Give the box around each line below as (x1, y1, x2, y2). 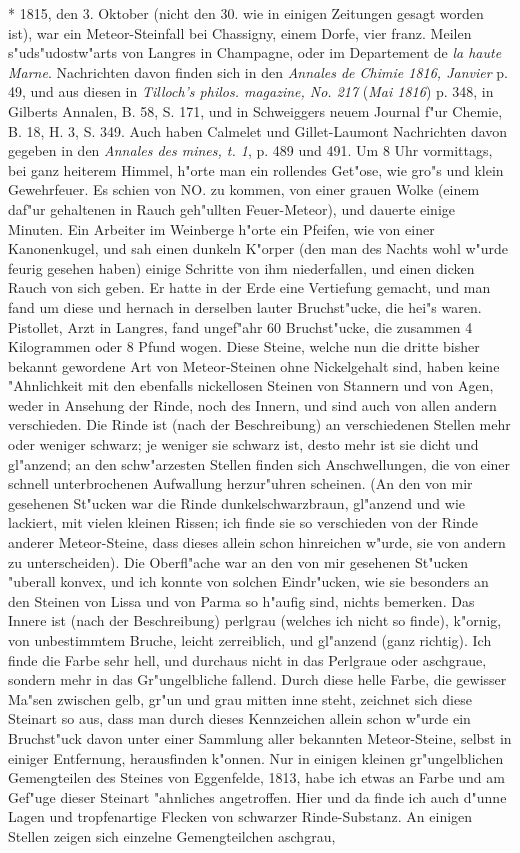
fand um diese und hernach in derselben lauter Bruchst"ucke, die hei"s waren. (8, 296, 482, 317)
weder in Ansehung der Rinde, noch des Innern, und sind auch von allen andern (8, 394, 497, 415)
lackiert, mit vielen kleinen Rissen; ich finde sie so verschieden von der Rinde (8, 512, 478, 533)
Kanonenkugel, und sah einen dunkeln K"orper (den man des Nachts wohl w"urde (8, 238, 509, 259)
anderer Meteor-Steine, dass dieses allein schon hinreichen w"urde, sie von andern (8, 532, 506, 553)
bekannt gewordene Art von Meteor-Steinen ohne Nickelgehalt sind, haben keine (8, 355, 500, 376)
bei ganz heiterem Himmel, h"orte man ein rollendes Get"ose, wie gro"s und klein (8, 159, 504, 180)
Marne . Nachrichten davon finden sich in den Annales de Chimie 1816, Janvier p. (8, 61, 508, 82)
